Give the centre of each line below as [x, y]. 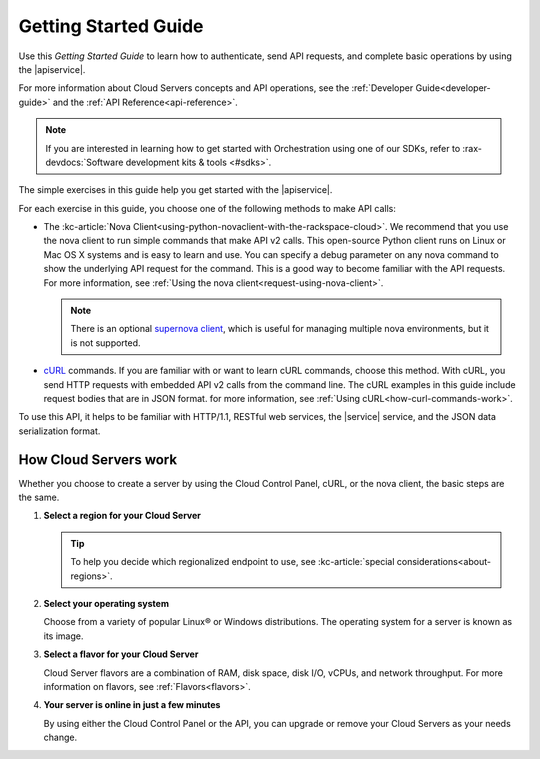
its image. [63, 636]
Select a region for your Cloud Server [122, 516]
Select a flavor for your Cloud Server [121, 654]
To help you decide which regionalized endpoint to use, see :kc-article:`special [232, 562]
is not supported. [105, 342]
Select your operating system [106, 603]
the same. [39, 497]
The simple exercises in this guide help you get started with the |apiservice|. [175, 190]
